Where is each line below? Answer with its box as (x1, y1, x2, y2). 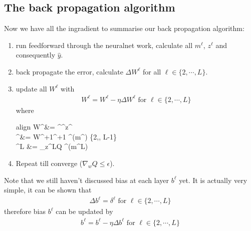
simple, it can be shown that (4, 184, 92, 195)
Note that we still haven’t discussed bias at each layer (4, 174, 169, 185)
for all (142, 66, 161, 76)
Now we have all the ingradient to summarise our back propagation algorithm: (4, 23, 244, 33)
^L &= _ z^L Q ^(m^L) (16, 141, 88, 151)
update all (16, 83, 47, 93)
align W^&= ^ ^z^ (16, 121, 73, 132)
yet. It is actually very (179, 174, 247, 185)
